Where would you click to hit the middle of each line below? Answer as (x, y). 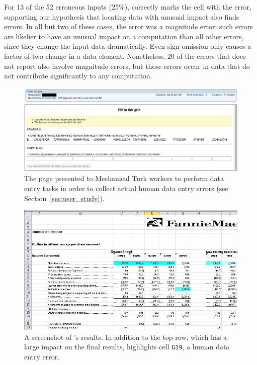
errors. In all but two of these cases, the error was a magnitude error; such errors (128, 26)
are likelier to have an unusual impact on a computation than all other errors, (124, 36)
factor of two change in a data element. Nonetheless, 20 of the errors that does (125, 56)
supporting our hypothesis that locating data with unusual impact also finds (122, 16)
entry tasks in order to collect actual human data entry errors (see (126, 188)
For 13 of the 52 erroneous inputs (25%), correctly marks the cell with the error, (128, 7)
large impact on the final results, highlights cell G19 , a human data (127, 347)
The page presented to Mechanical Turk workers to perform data (124, 178)
